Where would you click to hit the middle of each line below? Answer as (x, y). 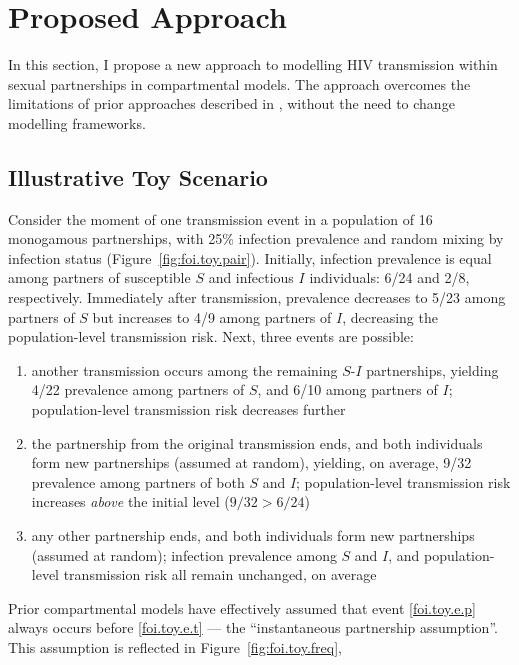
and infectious (251, 277)
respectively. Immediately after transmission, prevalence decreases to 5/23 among (257, 297)
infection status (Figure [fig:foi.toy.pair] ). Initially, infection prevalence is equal (250, 257)
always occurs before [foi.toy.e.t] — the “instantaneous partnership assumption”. (253, 627)
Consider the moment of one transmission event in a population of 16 (220, 218)
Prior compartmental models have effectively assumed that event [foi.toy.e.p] (242, 607)
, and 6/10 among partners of (347, 389)
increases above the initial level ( (130, 501)
